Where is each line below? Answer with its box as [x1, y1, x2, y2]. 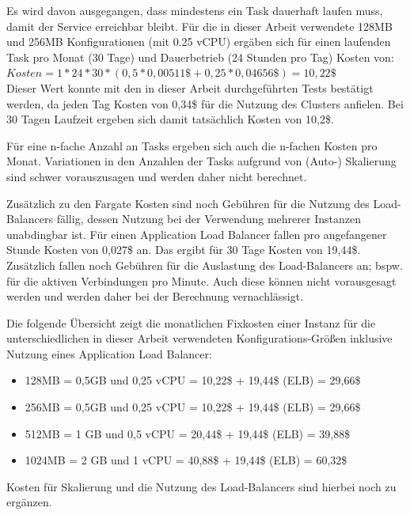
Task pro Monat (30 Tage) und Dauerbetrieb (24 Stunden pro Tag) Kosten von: [6, 48, 394, 65]
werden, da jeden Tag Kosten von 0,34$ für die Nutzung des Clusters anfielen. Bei [6, 95, 404, 112]
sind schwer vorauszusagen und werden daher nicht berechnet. [6, 168, 307, 184]
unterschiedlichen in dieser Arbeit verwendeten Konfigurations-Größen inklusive [6, 330, 393, 346]
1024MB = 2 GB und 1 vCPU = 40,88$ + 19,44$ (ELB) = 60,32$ [25, 452, 347, 468]
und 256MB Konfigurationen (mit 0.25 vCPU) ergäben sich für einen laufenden [6, 33, 391, 50]
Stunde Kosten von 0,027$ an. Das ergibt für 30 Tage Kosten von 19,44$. [6, 241, 361, 258]
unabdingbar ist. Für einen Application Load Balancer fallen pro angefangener [6, 225, 387, 242]
